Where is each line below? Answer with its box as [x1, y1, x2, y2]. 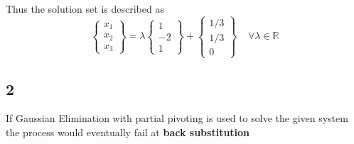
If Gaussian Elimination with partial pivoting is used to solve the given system [6, 111, 348, 126]
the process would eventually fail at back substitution [6, 124, 250, 139]
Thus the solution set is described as [6, 1, 164, 16]
